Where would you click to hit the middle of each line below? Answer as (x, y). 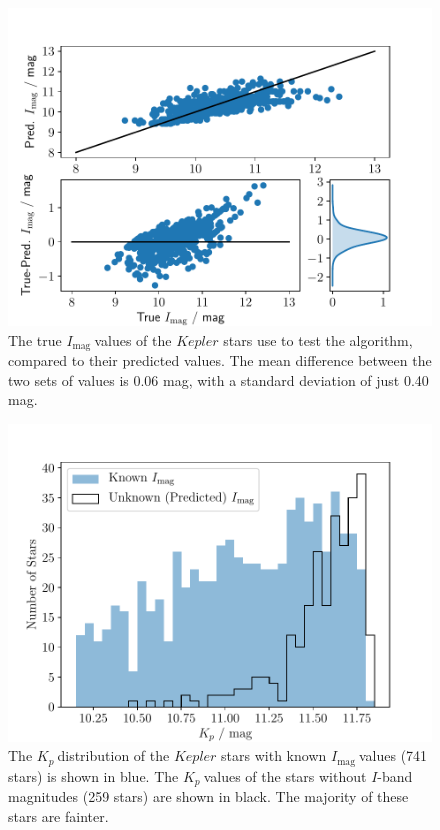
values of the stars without (285, 775)
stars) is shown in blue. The (93, 775)
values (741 (393, 755)
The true (35, 339)
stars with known (274, 755)
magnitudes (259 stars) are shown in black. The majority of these (208, 796)
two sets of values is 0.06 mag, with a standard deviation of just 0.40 (218, 379)
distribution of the (113, 755)
